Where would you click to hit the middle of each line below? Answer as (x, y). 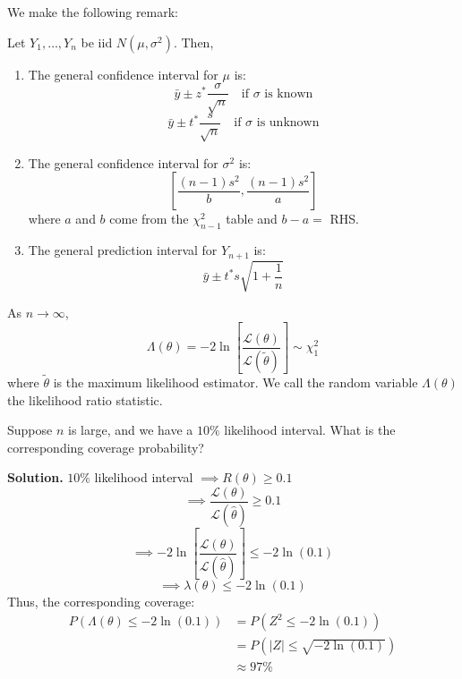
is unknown (288, 123)
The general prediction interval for (123, 250)
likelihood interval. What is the (310, 430)
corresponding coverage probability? (106, 447)
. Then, (193, 42)
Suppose (30, 430)
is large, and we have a (130, 430)
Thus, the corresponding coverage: (101, 601)
